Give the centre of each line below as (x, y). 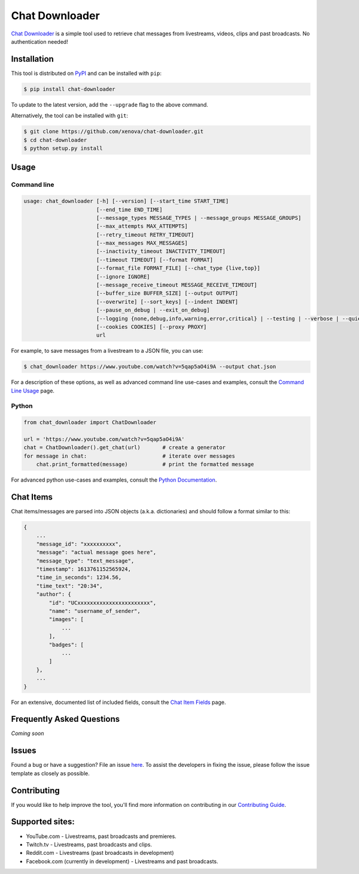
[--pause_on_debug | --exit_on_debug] (153, 310)
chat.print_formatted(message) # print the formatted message (145, 465)
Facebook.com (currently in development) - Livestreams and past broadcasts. (122, 861)
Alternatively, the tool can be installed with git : (70, 116)
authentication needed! (39, 41)
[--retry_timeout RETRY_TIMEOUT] (145, 235)
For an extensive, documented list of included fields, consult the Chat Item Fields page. (118, 702)
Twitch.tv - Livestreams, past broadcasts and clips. (89, 844)
